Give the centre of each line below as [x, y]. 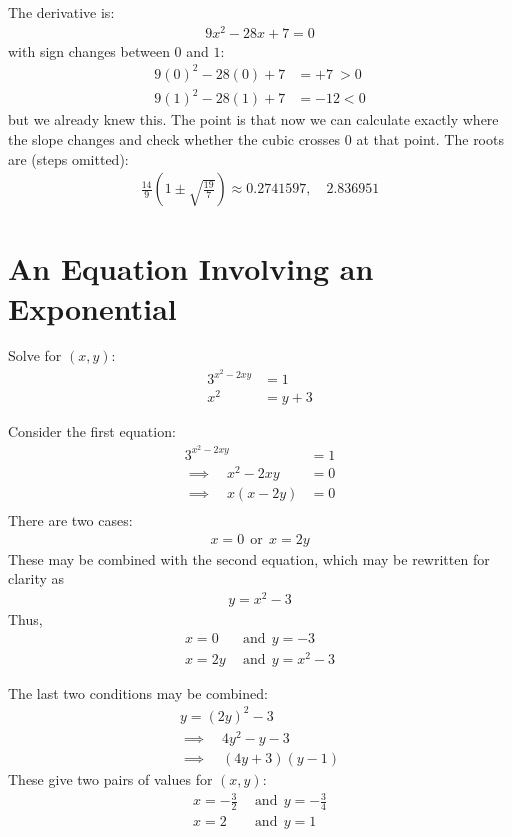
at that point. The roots [430, 138]
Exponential [92, 307]
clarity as [36, 578]
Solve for [35, 355]
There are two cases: [70, 520]
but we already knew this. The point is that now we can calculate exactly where [253, 119]
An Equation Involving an [191, 268]
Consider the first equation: [92, 431]
